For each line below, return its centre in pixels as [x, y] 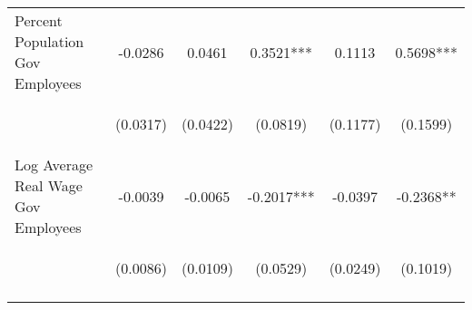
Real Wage [49, 185]
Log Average [54, 165]
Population [49, 41]
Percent [39, 20]
